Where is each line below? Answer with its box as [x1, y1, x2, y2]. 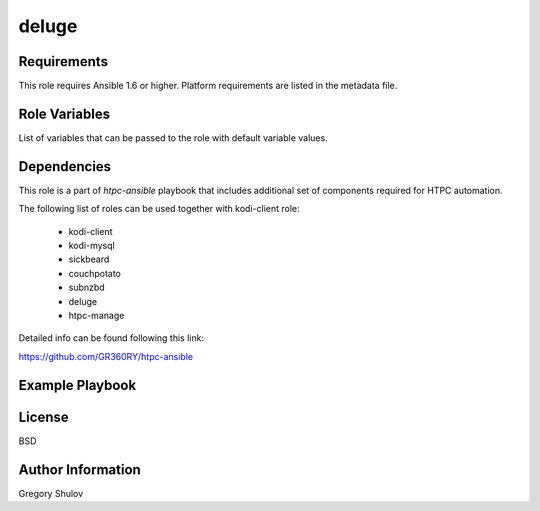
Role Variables [18, 105, 110, 122]
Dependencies [18, 158, 112, 175]
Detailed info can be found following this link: [18, 332, 205, 344]
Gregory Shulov [18, 487, 84, 499]
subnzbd [68, 281, 105, 294]
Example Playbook [18, 376, 137, 394]
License [18, 408, 69, 425]
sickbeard [68, 253, 110, 265]
